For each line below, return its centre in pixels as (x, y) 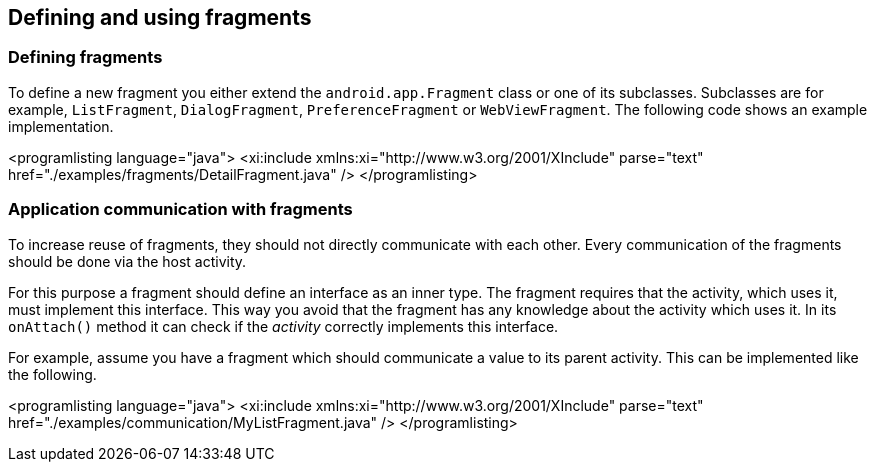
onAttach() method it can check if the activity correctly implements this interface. (283, 326)
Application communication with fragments (180, 209)
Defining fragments (85, 57)
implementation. (61, 126)
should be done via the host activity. (127, 261)
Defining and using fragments (160, 17)
